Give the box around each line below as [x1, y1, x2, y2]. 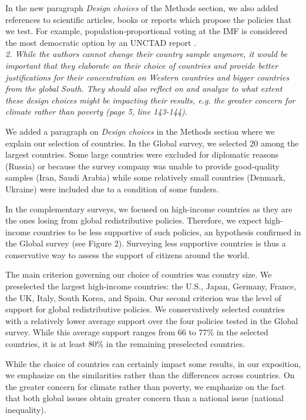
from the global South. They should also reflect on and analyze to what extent [5, 82, 283, 95]
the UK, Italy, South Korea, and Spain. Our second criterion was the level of [5, 291, 281, 304]
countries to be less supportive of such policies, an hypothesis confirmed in [33, 225, 301, 238]
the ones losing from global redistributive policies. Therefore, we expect [5, 214, 262, 226]
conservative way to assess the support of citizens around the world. [5, 248, 250, 261]
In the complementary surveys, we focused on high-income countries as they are [5, 202, 292, 215]
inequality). [5, 404, 46, 415]
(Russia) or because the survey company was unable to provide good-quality [5, 159, 280, 172]
